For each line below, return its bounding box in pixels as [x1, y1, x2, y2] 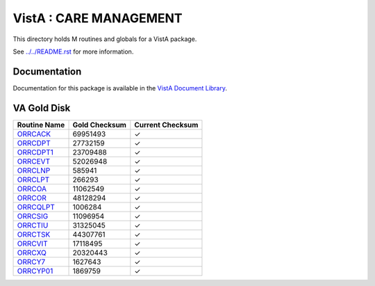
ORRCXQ [17, 248, 47, 257]
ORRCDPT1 [17, 147, 53, 157]
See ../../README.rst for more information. [12, 47, 134, 56]
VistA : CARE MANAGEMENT [12, 10, 183, 26]
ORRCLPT [17, 175, 50, 184]
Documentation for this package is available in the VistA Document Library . [12, 84, 228, 92]
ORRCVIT [17, 239, 48, 248]
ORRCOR [17, 193, 47, 202]
